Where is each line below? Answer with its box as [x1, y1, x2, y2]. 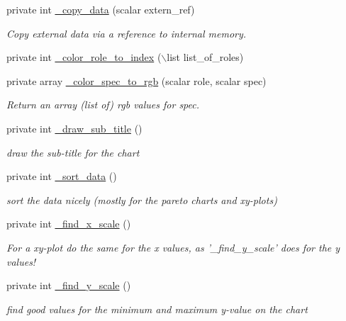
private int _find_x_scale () [6, 216, 131, 231]
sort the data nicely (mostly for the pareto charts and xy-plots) [6, 192, 277, 207]
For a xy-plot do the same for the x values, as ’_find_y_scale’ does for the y [6, 240, 340, 254]
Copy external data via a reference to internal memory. [6, 26, 247, 40]
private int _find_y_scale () [6, 278, 131, 293]
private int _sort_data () [6, 169, 117, 184]
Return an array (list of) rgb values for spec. [6, 97, 200, 112]
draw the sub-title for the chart [6, 145, 140, 159]
